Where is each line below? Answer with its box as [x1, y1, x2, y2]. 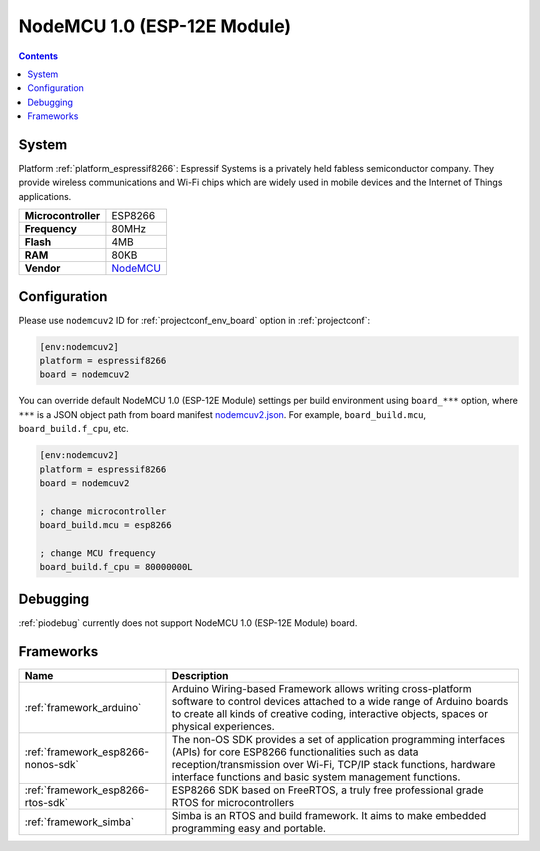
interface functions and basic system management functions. [171, 770, 461, 784]
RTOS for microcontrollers [171, 795, 295, 809]
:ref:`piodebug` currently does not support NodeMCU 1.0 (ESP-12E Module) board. [18, 616, 358, 629]
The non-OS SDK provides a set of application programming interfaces [171, 732, 505, 746]
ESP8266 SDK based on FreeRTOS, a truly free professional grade [171, 783, 484, 797]
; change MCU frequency [39, 547, 157, 559]
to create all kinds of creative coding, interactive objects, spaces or [171, 706, 489, 720]
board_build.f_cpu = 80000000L [39, 561, 194, 573]
